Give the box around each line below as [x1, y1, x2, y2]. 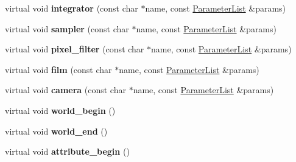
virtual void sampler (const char [5, 22, 129, 35]
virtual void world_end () [5, 124, 108, 137]
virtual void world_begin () [5, 104, 116, 116]
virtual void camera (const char [5, 83, 126, 96]
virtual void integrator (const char [5, 2, 138, 14]
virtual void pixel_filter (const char [5, 43, 144, 55]
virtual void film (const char [5, 63, 112, 76]
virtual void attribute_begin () [5, 145, 130, 158]
